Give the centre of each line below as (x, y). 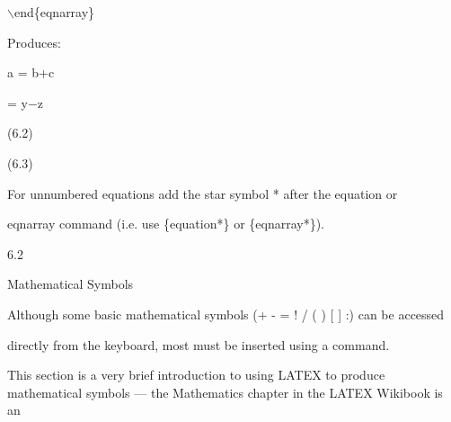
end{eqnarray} (54, 12)
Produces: (34, 42)
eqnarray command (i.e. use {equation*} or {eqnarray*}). (166, 224)
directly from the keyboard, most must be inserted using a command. (199, 344)
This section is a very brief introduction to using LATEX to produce (196, 375)
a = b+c (31, 72)
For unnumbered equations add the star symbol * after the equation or (203, 193)
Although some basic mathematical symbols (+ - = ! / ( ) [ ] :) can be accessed (226, 314)
